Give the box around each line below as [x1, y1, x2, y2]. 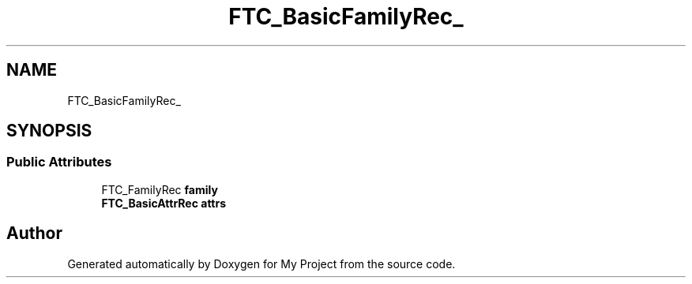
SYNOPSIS [6, 121, 92, 141]
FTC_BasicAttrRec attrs [101, 196, 227, 210]
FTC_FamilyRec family [101, 182, 218, 196]
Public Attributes [6, 154, 112, 170]
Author [6, 223, 62, 244]
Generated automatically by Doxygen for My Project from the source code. [67, 256, 456, 271]
